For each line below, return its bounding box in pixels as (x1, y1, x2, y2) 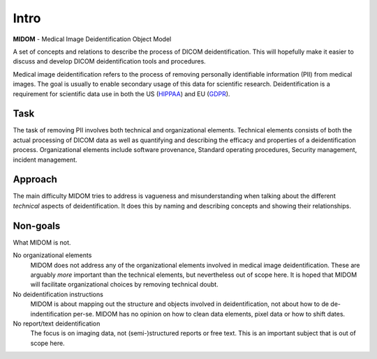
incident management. (13, 155, 77, 164)
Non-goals (13, 220, 61, 231)
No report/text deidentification (13, 319, 101, 328)
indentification (30, 310, 72, 318)
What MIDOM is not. (13, 238, 71, 247)
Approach (13, 174, 57, 185)
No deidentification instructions (13, 290, 104, 298)
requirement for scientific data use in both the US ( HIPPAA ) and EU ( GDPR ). (13, 89, 230, 98)
